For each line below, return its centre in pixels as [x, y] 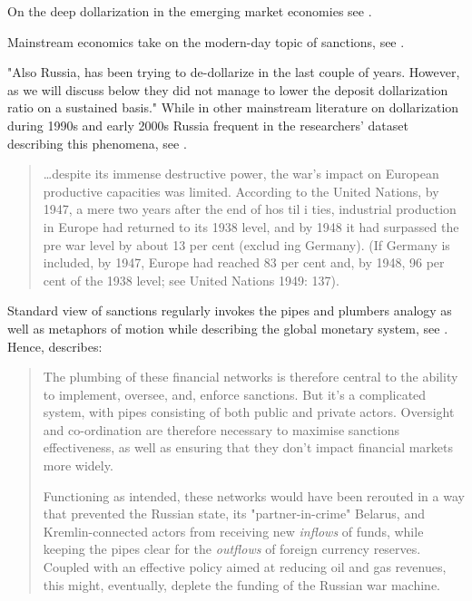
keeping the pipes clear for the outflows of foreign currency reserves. [232, 549]
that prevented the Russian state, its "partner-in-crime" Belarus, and [234, 514]
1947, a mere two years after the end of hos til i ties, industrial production [250, 209]
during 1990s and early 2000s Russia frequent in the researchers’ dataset [208, 125]
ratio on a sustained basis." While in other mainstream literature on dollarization [233, 107]
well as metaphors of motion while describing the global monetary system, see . [228, 328]
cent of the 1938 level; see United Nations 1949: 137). [191, 280]
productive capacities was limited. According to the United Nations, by [241, 191]
